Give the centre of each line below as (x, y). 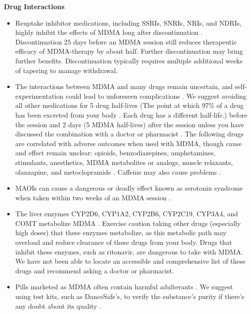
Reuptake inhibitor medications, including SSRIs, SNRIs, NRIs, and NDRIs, (128, 22)
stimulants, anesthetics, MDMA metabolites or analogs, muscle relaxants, (124, 162)
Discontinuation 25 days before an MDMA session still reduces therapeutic (126, 41)
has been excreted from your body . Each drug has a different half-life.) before (131, 114)
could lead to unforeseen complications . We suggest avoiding (156, 96)
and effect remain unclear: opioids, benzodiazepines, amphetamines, (115, 153)
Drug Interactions (34, 6)
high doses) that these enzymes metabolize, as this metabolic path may (121, 232)
